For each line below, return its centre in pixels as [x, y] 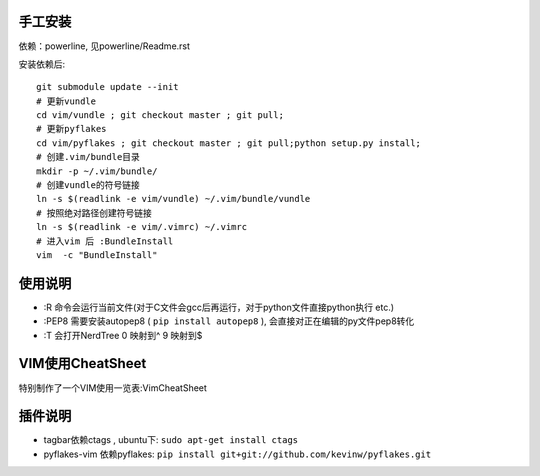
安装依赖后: [42, 64]
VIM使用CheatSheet [82, 363]
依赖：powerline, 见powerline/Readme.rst [104, 46]
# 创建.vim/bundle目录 [88, 157]
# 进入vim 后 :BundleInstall [105, 241]
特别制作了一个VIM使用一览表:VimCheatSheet [112, 387]
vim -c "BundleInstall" [97, 254]
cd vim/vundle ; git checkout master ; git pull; [160, 115]
